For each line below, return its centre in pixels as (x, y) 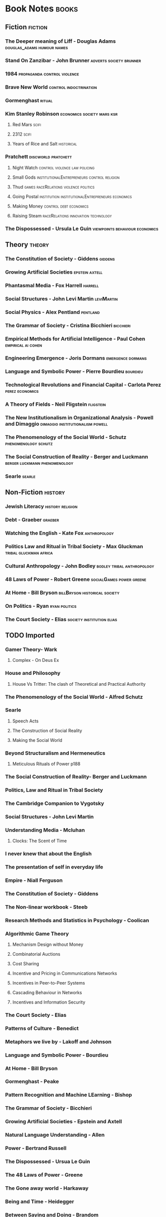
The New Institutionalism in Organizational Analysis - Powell (79, 418)
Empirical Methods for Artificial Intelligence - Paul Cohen (75, 339)
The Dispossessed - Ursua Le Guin (48, 1161)
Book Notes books (42, 9)
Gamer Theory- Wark (31, 649)
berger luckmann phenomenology (39, 463)
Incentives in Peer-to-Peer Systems (49, 983)
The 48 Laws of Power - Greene (44, 1175)
